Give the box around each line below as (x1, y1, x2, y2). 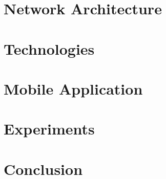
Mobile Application (4, 78, 143, 99)
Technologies (4, 38, 95, 59)
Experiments (4, 118, 95, 139)
